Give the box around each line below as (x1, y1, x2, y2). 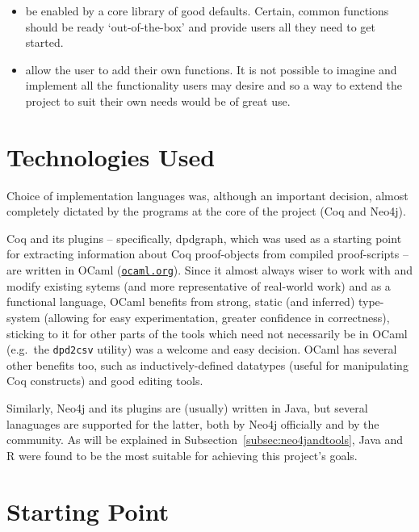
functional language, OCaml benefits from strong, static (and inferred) (6, 293, 355, 310)
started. (25, 34, 64, 51)
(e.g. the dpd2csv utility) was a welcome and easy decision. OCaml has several (6, 341, 397, 358)
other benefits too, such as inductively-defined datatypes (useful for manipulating (6, 356, 409, 373)
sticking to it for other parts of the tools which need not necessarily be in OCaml (6, 325, 408, 341)
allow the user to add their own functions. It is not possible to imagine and (25, 61, 397, 77)
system (6, 308, 40, 325)
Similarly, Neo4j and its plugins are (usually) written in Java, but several (6, 399, 368, 416)
